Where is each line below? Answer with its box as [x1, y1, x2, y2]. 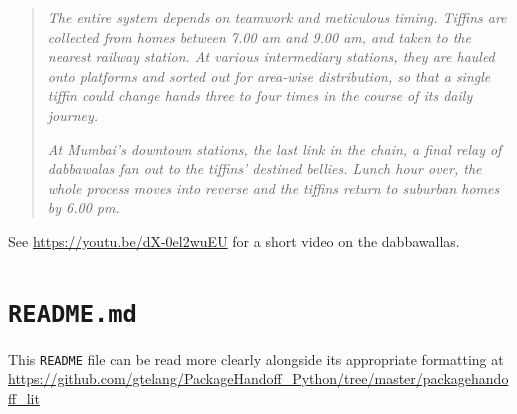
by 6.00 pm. [47, 197, 120, 218]
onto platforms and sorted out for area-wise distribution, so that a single [47, 65, 491, 86]
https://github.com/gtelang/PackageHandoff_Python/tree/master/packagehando [8, 368, 509, 389]
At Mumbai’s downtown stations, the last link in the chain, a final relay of [47, 138, 502, 159]
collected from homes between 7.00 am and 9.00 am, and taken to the [47, 26, 471, 47]
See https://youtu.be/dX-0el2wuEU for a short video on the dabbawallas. [8, 230, 460, 251]
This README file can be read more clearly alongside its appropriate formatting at [8, 348, 504, 369]
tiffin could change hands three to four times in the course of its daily [47, 85, 473, 106]
